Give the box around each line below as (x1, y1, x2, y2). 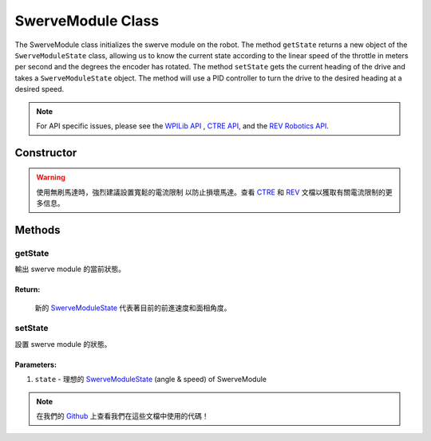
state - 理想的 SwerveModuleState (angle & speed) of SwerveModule (34, 375, 267, 384)
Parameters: (14, 360, 57, 369)
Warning (36, 172, 65, 183)
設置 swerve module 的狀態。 (14, 339, 112, 348)
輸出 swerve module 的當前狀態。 (14, 264, 125, 274)
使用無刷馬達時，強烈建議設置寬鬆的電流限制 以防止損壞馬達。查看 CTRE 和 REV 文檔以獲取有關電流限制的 (36, 187, 386, 197)
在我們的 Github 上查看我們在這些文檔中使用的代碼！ (36, 411, 209, 420)
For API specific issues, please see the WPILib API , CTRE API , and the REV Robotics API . (36, 120, 329, 131)
